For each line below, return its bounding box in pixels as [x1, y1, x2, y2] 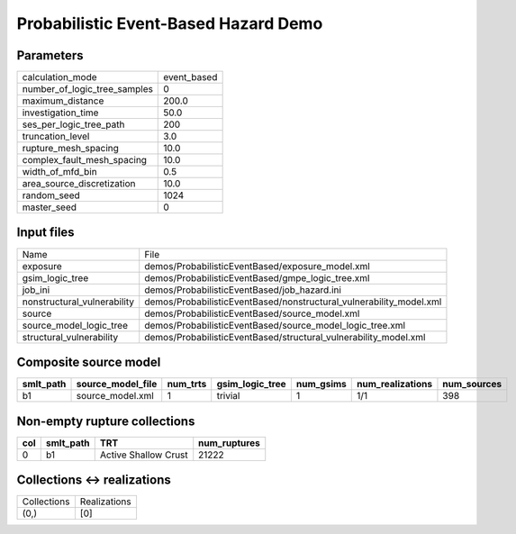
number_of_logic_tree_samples [22, 83, 153, 95]
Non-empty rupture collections [16, 413, 195, 429]
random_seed [22, 189, 80, 202]
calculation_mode [22, 71, 98, 84]
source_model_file [76, 378, 158, 391]
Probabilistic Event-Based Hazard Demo [16, 14, 323, 33]
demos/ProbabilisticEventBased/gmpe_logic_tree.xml [144, 271, 370, 284]
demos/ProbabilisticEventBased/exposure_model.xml [144, 259, 371, 272]
